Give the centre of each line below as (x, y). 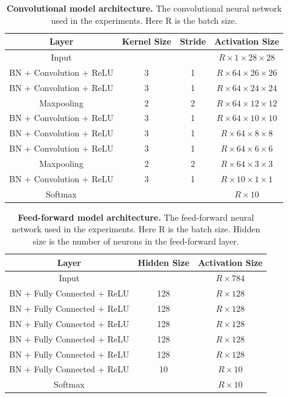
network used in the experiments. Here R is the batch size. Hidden (136, 229)
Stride (193, 41)
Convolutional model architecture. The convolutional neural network (144, 8)
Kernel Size (146, 41)
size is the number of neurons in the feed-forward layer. (136, 241)
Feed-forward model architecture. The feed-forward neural (136, 217)
